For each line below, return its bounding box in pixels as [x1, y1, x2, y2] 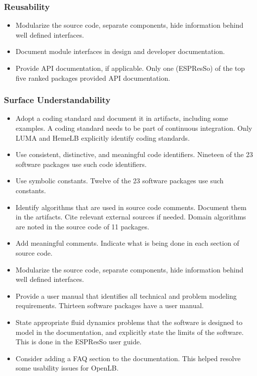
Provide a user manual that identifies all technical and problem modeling [15, 290, 237, 301]
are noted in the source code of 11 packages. [15, 221, 149, 231]
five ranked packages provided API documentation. [15, 72, 171, 83]
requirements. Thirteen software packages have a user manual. [15, 300, 204, 311]
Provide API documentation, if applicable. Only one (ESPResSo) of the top [15, 63, 245, 73]
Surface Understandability [4, 94, 111, 106]
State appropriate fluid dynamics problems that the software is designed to [15, 317, 243, 327]
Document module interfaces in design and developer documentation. [15, 46, 225, 56]
